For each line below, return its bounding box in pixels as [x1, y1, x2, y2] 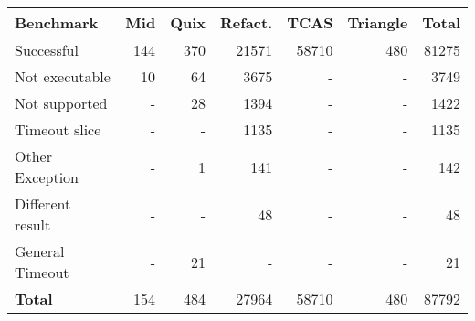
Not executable [15, 66, 111, 87]
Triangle [347, 12, 408, 33]
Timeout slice [15, 119, 101, 140]
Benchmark [15, 12, 99, 33]
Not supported [15, 92, 108, 113]
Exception [15, 166, 79, 187]
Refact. [220, 12, 273, 33]
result [15, 214, 51, 235]
